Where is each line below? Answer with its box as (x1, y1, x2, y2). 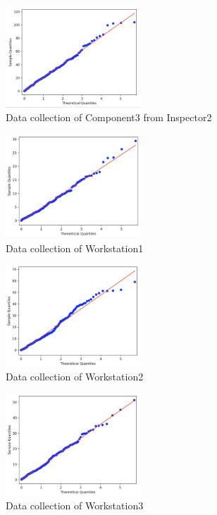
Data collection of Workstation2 (6, 369, 144, 384)
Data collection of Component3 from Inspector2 (6, 110, 212, 125)
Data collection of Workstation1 (6, 240, 144, 255)
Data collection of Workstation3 (6, 498, 144, 513)
